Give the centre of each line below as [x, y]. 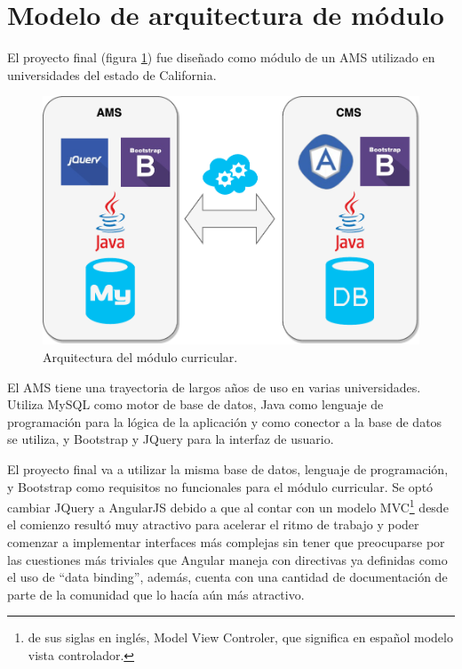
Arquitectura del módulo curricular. [140, 357]
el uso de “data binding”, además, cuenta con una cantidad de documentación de [227, 577]
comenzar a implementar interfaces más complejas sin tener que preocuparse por [226, 542]
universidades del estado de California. [112, 74]
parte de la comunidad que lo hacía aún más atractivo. [156, 594]
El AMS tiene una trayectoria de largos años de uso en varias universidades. [214, 387]
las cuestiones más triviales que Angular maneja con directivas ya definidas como [227, 559]
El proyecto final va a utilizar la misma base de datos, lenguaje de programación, [228, 469]
